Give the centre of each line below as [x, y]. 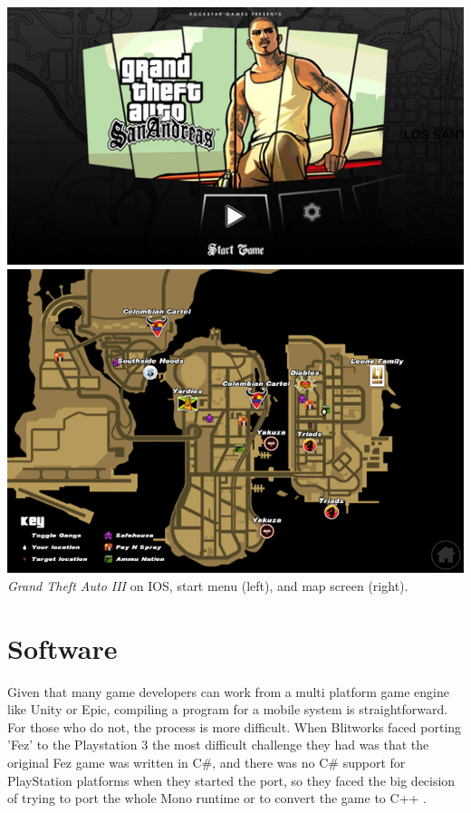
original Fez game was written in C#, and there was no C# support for [207, 762]
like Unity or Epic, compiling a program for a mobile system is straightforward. [228, 709]
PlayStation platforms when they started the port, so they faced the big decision [231, 780]
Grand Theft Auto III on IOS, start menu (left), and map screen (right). [208, 585]
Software [62, 648]
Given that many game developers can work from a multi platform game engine [228, 691]
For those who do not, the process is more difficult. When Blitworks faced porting [235, 726]
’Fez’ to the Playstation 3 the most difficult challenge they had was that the [218, 745]
